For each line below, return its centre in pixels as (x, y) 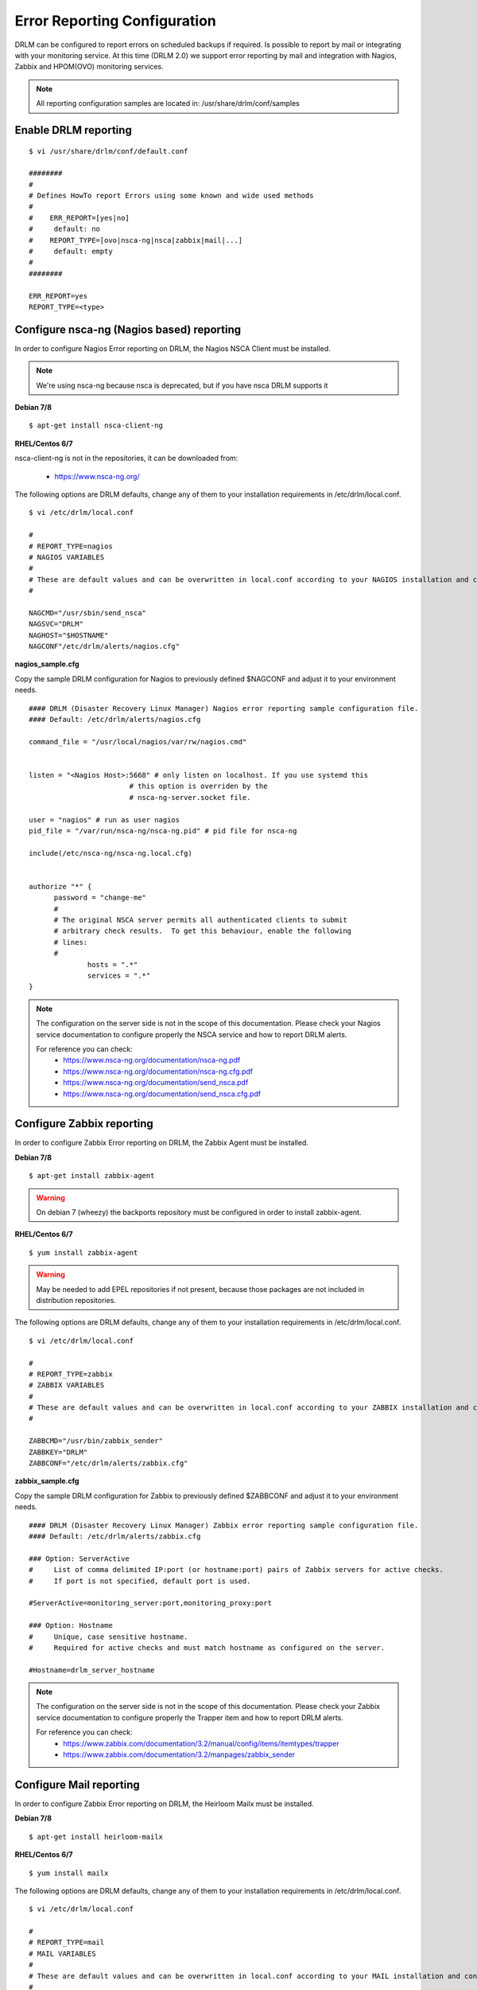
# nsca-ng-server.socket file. (190, 797)
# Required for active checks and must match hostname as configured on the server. (207, 1647)
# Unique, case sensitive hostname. (109, 1637)
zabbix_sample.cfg (47, 1481)
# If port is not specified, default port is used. (140, 1581)
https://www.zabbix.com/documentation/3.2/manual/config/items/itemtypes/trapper (201, 1743)
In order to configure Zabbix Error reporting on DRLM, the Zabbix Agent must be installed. (162, 1143)
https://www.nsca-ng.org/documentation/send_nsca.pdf (156, 1083)
